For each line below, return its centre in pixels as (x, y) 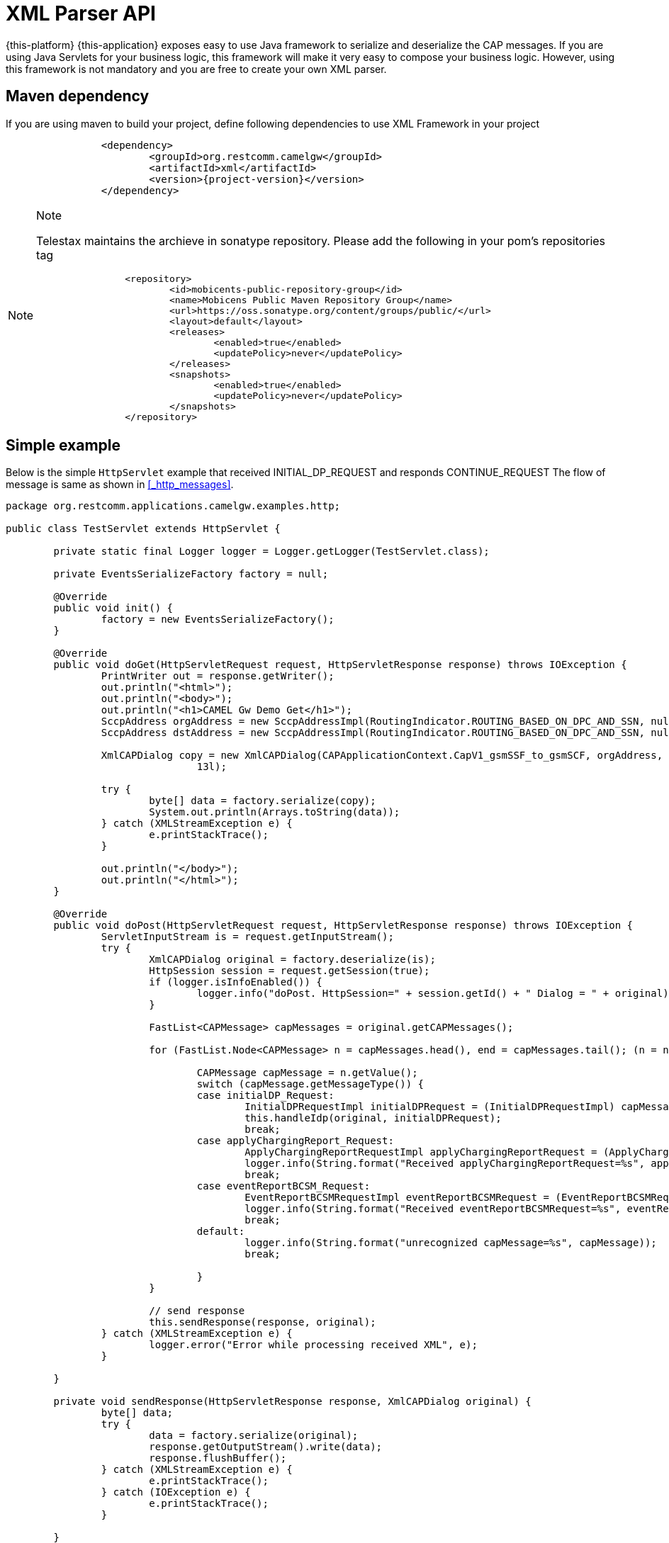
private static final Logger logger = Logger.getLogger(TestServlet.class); (271, 552)
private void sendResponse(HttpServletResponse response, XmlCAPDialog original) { (292, 1402)
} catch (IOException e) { (176, 1492)
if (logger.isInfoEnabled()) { (236, 982)
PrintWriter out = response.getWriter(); (218, 676)
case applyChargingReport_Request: (295, 1141)
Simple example (63, 446)
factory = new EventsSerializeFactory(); (218, 620)
